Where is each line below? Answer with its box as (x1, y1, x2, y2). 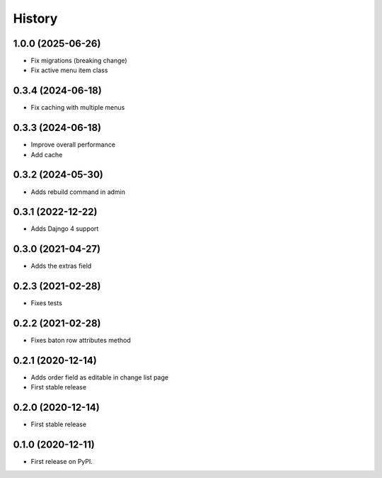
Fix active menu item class (30, 66, 108, 74)
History (13, 11, 58, 26)
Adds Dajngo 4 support (30, 224, 99, 233)
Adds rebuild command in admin (30, 188, 125, 196)
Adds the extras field (30, 262, 92, 271)
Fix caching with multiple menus (30, 103, 125, 112)
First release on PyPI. (30, 457, 93, 466)
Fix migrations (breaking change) (30, 57, 127, 65)
